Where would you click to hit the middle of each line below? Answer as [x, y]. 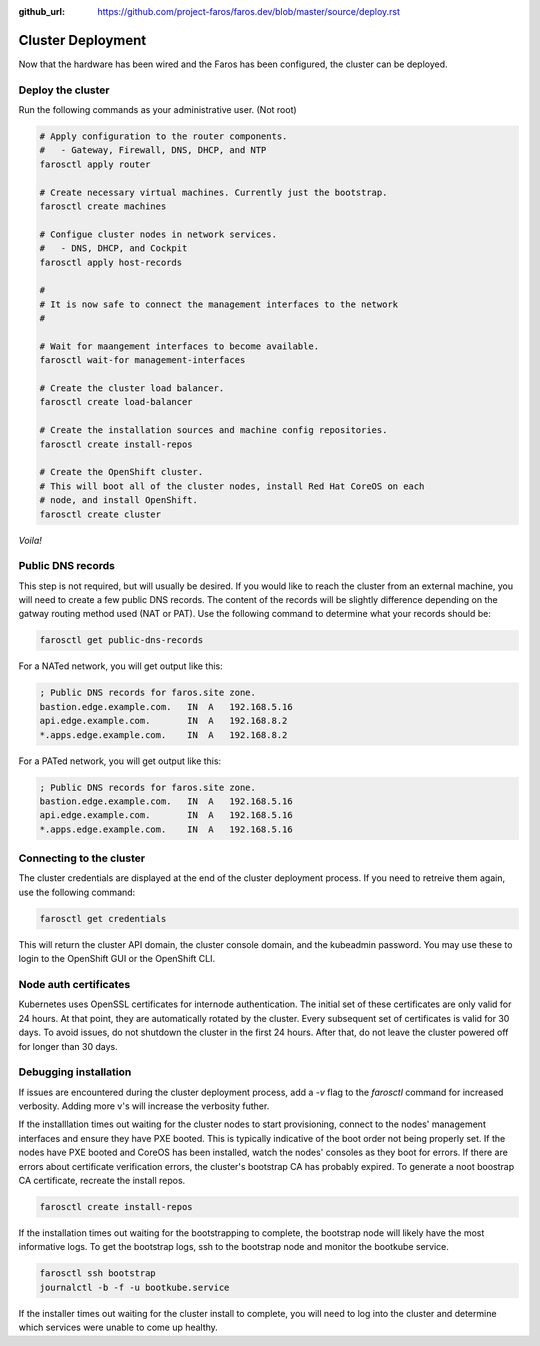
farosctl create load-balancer [116, 402]
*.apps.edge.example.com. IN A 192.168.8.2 [163, 734]
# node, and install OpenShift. [119, 500]
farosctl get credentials [103, 918]
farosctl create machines [103, 206]
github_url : [41, 11]
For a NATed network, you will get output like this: [121, 666]
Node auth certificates [74, 984]
